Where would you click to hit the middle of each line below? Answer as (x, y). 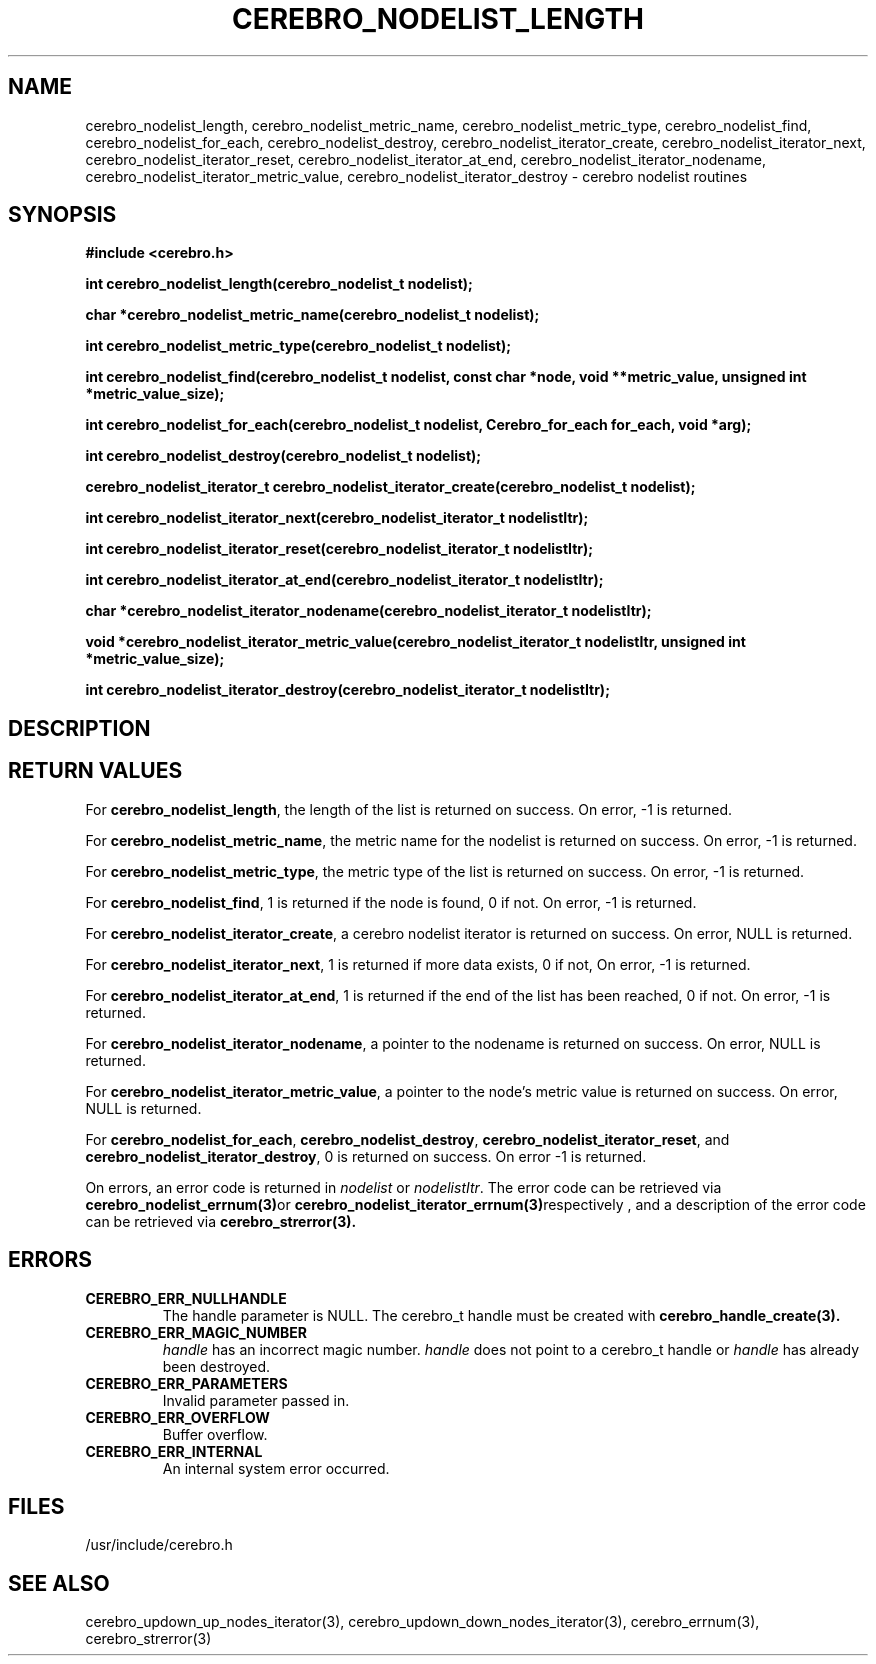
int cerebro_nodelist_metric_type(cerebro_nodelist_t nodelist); (298, 346)
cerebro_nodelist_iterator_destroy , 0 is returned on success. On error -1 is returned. (366, 1156)
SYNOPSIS (62, 215)
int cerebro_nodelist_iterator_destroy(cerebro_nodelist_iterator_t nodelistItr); (347, 690)
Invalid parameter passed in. (256, 1400)
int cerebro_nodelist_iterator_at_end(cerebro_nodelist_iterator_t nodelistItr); (344, 580)
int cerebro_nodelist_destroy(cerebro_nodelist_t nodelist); (283, 456)
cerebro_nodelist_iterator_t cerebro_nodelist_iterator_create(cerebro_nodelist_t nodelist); (390, 487)
